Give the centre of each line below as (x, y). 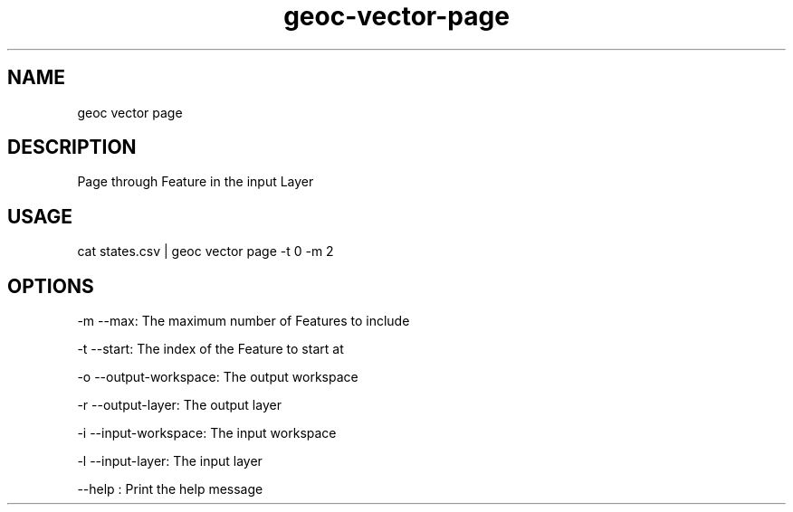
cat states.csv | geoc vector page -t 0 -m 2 (205, 251)
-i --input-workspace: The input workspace (207, 433)
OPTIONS (51, 286)
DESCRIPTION (72, 147)
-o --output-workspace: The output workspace (218, 377)
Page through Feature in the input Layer (196, 182)
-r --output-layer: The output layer (179, 405)
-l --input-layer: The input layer (170, 461)
